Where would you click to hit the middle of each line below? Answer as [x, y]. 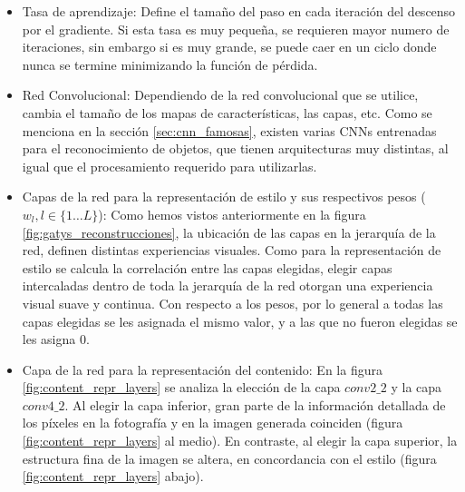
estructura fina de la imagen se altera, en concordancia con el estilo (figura [229, 458]
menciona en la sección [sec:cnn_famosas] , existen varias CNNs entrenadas [229, 130]
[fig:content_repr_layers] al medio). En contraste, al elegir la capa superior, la [240, 441]
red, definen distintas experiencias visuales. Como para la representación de [232, 250]
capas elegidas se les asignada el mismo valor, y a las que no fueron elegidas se [240, 321]
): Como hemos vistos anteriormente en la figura [232, 214]
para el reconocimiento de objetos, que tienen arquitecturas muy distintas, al [235, 148]
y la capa [417, 387]
